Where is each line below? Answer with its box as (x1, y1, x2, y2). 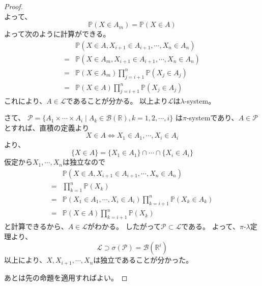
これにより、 (4, 95, 47, 106)
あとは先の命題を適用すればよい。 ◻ (4, 272, 128, 282)
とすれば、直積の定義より (4, 122, 90, 133)
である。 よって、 (181, 220, 240, 231)
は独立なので (62, 156, 105, 167)
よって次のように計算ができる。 (4, 28, 110, 39)
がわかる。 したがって (88, 220, 161, 231)
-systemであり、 (186, 112, 239, 123)
